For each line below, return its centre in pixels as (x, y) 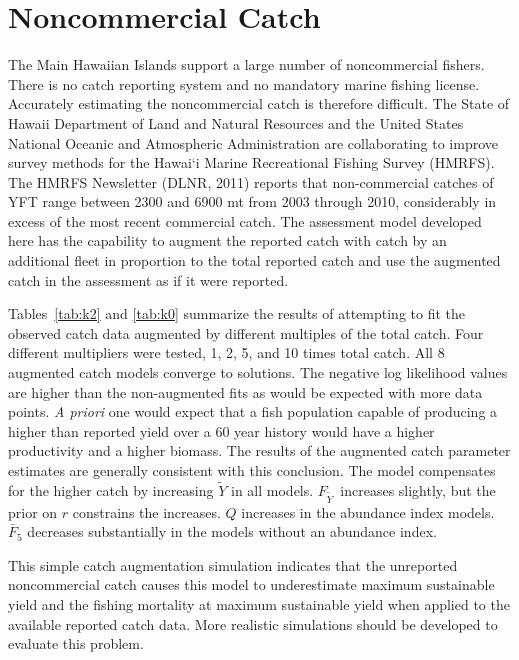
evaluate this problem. (76, 643)
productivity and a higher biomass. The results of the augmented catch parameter (259, 450)
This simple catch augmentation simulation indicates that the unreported (233, 564)
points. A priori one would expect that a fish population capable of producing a (253, 411)
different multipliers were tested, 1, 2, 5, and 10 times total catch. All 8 (226, 352)
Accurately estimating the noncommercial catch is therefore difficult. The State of (259, 103)
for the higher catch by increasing (111, 489)
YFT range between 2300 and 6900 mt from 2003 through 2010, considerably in (252, 201)
